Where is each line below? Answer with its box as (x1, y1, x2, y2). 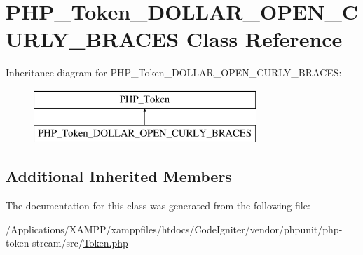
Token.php (83, 235, 128, 250)
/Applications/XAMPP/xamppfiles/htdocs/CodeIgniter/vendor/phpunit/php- (6, 221, 343, 236)
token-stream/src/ (6, 235, 83, 250)
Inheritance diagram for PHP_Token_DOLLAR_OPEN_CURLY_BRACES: (6, 65, 342, 80)
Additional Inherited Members (6, 165, 232, 187)
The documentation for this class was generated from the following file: (6, 198, 310, 213)
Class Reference (186, 25, 343, 53)
